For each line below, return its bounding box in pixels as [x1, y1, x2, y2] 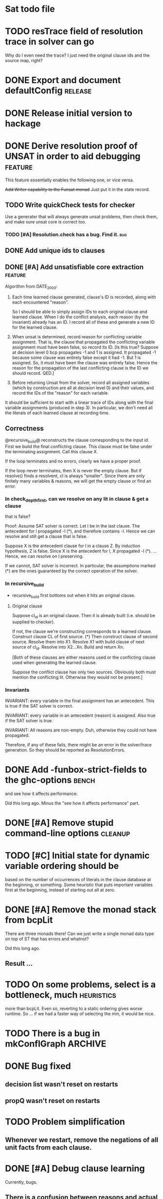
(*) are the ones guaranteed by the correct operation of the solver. [5, 568, 138, 574]
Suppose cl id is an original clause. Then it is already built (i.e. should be [12, 612, 156, 620]
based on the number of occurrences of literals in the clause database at [5, 876, 151, 882]
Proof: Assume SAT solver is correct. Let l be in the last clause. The [5, 523, 140, 529]
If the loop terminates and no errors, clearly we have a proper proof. [5, 458, 142, 464]
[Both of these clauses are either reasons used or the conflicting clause [12, 654, 156, 661]
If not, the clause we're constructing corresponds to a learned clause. [12, 628, 152, 634]
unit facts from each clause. [5, 1143, 92, 1152]
